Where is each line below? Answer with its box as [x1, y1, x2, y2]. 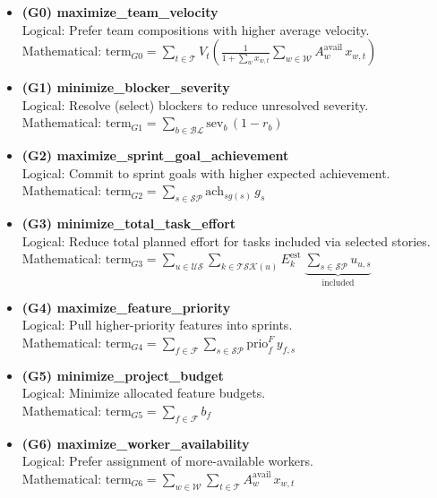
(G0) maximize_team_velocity [21, 3, 218, 21]
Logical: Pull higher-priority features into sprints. [21, 315, 293, 334]
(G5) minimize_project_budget [21, 365, 224, 384]
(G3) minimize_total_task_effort [21, 214, 236, 233]
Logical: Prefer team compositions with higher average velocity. [21, 20, 370, 39]
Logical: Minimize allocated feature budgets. [21, 383, 266, 402]
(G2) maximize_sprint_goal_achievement [21, 146, 289, 165]
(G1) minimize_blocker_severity [21, 78, 230, 97]
